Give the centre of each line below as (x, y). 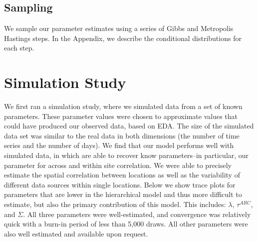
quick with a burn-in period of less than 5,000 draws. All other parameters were (126, 224)
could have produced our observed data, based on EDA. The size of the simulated (129, 126)
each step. (19, 48)
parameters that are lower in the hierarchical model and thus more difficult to (123, 194)
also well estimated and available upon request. (76, 233)
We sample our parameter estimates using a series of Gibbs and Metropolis (119, 28)
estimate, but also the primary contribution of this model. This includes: (115, 204)
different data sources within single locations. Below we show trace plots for (120, 184)
